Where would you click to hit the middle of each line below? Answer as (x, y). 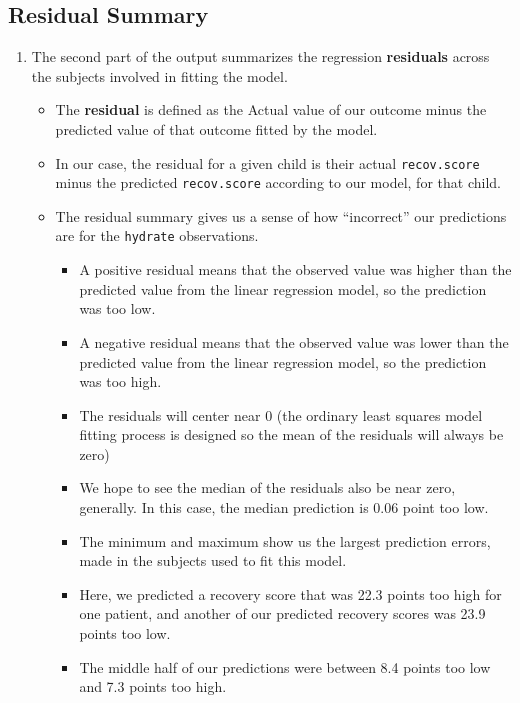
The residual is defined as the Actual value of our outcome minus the (271, 109)
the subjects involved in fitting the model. (159, 75)
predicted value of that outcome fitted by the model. (216, 128)
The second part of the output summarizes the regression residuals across (260, 56)
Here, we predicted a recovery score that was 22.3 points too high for (290, 593)
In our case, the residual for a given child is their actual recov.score (267, 162)
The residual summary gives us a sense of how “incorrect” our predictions (281, 215)
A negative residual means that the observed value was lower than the (294, 341)
